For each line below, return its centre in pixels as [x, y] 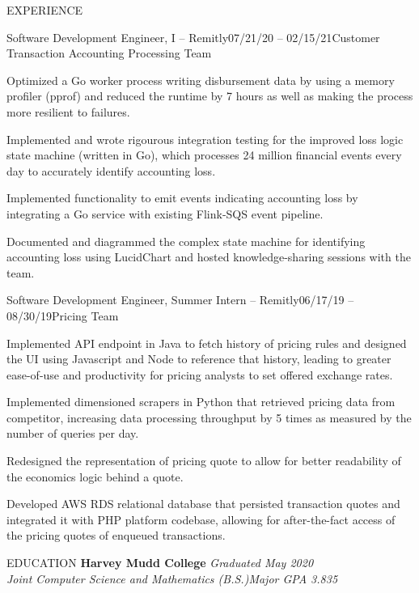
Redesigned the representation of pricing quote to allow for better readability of [204, 461]
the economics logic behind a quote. [95, 476]
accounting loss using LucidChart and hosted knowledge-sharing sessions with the [209, 257]
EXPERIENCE [45, 10]
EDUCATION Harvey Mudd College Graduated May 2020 [160, 563]
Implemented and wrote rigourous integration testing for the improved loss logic [205, 139]
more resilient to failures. [68, 111]
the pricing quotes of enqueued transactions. [116, 535]
